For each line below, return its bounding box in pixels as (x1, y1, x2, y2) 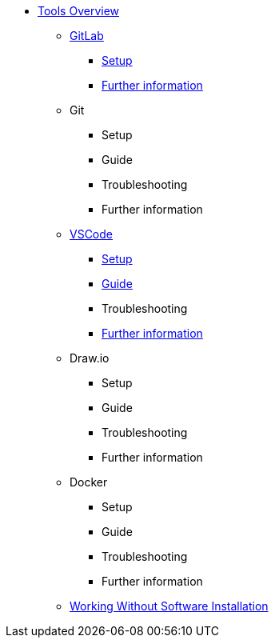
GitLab (70, 29, 104, 42)
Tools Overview (38, 4, 120, 18)
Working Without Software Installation (70, 599, 269, 613)
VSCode (70, 227, 113, 241)
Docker (70, 475, 108, 489)
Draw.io (70, 351, 110, 365)
